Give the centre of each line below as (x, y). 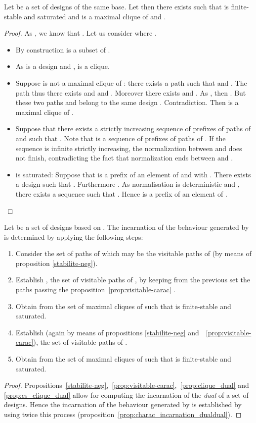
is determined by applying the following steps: (74, 237)
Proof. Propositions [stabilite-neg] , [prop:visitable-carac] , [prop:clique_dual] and (127, 385)
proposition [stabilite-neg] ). (57, 263)
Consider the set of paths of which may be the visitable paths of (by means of (133, 253)
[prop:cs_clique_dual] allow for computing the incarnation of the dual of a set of (126, 395)
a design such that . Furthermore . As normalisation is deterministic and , (128, 184)
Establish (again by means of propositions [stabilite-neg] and (107, 332)
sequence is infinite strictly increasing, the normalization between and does (129, 148)
